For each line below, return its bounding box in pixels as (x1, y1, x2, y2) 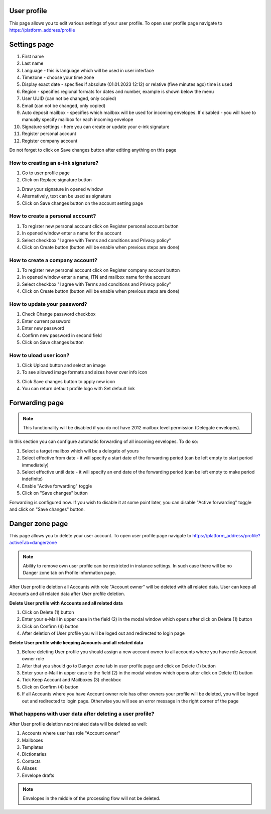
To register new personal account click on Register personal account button (22, 223, 179, 229)
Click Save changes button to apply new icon (22, 378, 115, 384)
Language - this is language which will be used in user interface (22, 67, 154, 73)
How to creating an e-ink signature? (9, 159, 99, 166)
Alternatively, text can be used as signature (22, 193, 111, 199)
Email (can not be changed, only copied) (22, 102, 106, 108)
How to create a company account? (9, 257, 98, 264)
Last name (22, 60, 44, 66)
